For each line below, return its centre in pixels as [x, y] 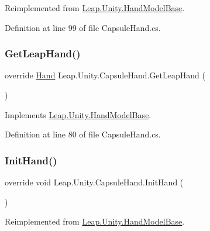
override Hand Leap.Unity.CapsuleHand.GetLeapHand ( [105, 75]
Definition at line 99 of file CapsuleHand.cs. [83, 27]
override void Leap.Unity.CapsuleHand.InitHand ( [94, 182]
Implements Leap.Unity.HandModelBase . [78, 114]
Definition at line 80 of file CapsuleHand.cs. [83, 134]
